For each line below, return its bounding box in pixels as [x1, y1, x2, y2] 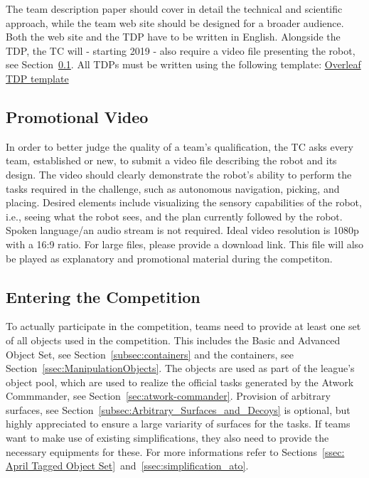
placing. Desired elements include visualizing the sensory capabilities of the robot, [6, 195, 362, 210]
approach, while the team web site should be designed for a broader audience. [6, 15, 344, 30]
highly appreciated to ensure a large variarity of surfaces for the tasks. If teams [6, 416, 351, 431]
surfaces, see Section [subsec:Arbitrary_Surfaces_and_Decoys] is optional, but [6, 402, 351, 417]
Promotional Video [6, 105, 149, 127]
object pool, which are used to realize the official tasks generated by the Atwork [6, 374, 354, 389]
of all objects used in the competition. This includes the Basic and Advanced [6, 332, 341, 347]
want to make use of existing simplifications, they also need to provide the [6, 430, 329, 445]
